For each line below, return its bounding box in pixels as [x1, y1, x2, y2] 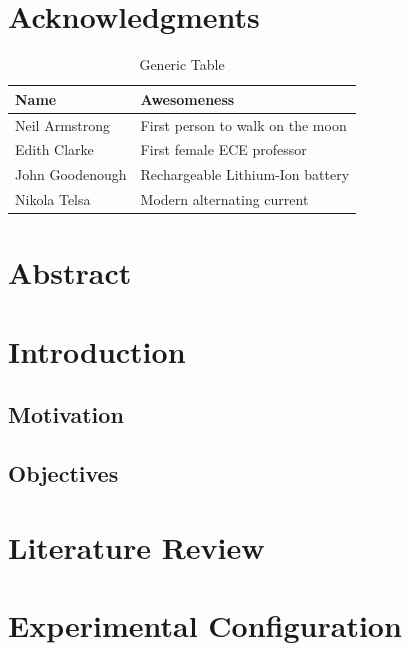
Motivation [8, 399, 124, 430]
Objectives [8, 458, 119, 489]
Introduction [8, 330, 186, 371]
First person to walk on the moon [140, 114, 347, 135]
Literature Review [8, 526, 265, 567]
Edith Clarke [15, 139, 94, 160]
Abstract [8, 252, 132, 293]
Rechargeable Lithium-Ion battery [140, 164, 350, 185]
